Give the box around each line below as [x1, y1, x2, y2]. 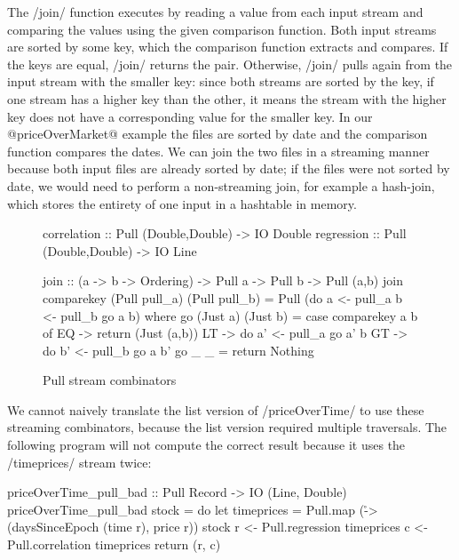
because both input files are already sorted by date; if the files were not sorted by [7, 159, 450, 178]
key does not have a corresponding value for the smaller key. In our [7, 107, 373, 125]
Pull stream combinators [43, 371, 177, 389]
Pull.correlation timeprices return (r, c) [7, 535, 221, 554]
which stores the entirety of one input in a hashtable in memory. [7, 194, 357, 212]
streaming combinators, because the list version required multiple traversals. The [7, 418, 447, 436]
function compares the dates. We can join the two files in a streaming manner [7, 141, 430, 160]
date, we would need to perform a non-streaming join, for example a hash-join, [7, 176, 435, 195]
